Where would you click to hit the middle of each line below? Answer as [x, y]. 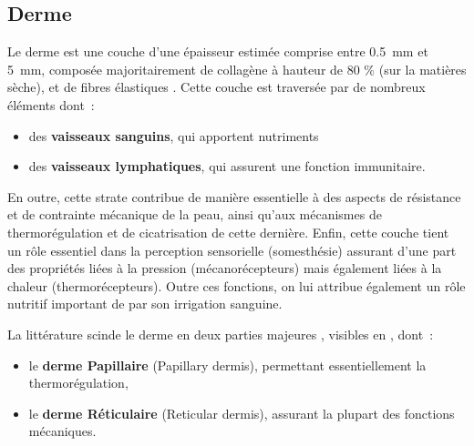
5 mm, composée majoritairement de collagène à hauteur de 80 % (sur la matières [237, 69]
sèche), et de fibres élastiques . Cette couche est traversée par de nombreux [216, 87]
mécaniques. [62, 431]
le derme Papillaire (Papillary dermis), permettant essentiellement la [227, 365]
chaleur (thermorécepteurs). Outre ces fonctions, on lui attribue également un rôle [237, 285]
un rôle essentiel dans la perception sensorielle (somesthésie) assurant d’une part [232, 250]
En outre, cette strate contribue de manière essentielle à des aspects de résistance [234, 196]
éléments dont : [51, 104]
